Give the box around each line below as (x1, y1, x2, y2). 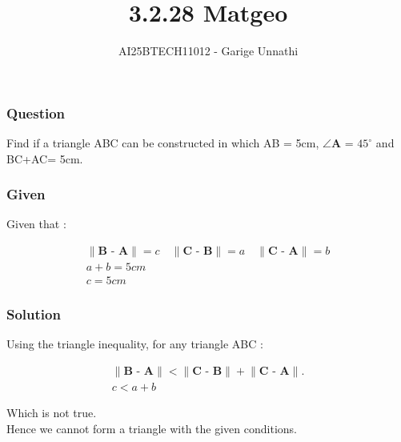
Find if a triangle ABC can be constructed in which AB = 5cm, (6, 135, 319, 151)
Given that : (6, 215, 66, 232)
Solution (6, 304, 61, 324)
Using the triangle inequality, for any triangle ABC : (6, 336, 263, 352)
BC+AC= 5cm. (6, 150, 83, 167)
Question (6, 102, 66, 123)
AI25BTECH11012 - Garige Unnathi (118, 42, 299, 59)
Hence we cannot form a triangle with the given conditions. (6, 420, 297, 436)
